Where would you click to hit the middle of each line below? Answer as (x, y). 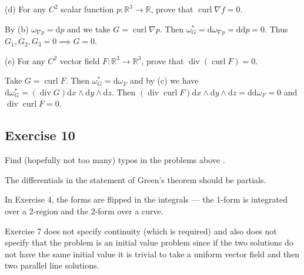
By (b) (17, 29)
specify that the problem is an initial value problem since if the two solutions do (149, 242)
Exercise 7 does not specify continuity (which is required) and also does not (141, 231)
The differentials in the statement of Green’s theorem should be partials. (136, 179)
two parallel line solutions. (52, 265)
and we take (89, 29)
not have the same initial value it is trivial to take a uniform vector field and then (152, 254)
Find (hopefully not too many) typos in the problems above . (115, 160)
